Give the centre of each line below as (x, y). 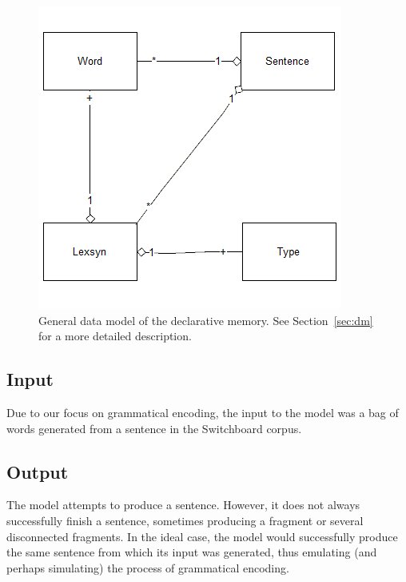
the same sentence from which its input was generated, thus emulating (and (192, 552)
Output (38, 471)
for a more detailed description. (115, 336)
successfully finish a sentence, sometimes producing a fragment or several (185, 520)
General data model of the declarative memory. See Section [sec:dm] (206, 320)
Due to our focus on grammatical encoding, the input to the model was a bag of (203, 412)
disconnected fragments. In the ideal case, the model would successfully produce (202, 536)
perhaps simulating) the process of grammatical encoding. (148, 567)
